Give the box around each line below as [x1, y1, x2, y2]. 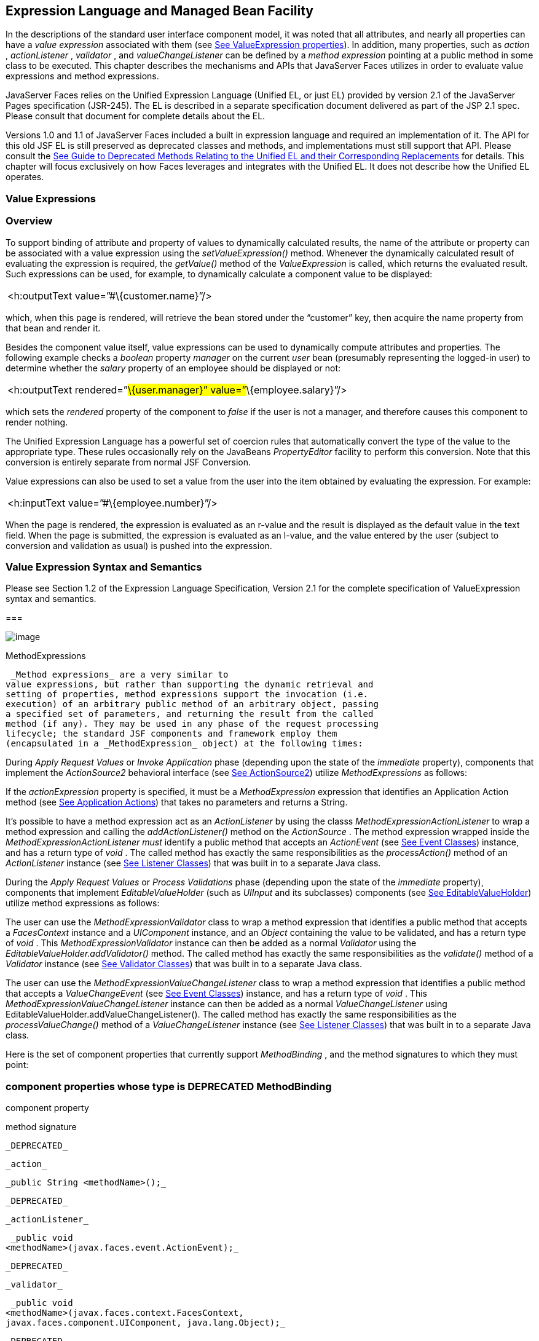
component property [6, 1102, 89, 1114]
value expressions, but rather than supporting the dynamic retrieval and [6, 679, 374, 690]
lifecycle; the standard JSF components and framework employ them [6, 729, 337, 739]
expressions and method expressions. [6, 71, 159, 82]
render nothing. [6, 416, 68, 427]
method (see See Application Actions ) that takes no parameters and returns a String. [6, 797, 348, 808]
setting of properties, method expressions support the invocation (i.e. [6, 689, 369, 700]
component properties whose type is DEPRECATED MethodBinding [6, 1080, 332, 1093]
